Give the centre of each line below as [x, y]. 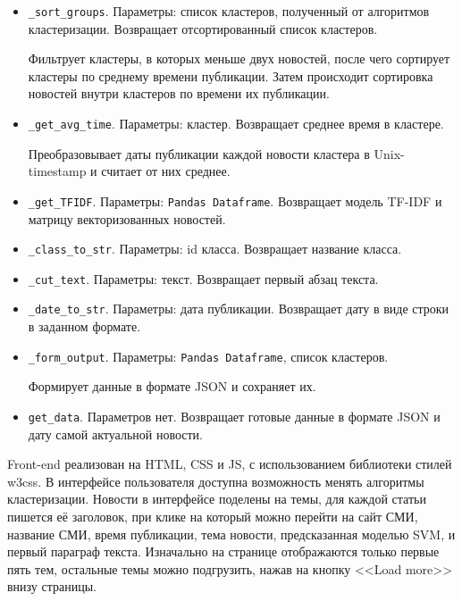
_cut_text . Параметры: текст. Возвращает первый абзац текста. [203, 278]
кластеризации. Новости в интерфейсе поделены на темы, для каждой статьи [217, 499]
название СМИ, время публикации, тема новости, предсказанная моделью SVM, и [231, 534]
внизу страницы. [52, 586]
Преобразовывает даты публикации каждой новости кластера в [199, 153]
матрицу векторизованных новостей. [127, 218]
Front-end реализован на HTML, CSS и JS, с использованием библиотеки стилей [230, 464]
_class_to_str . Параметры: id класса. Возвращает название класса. [215, 249]
